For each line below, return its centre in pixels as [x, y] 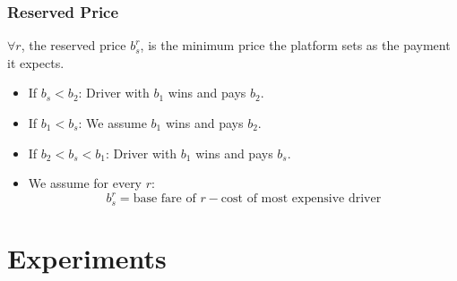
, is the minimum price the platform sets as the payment [295, 45]
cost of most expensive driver [301, 199]
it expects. [36, 62]
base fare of [164, 199]
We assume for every [85, 183]
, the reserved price [73, 45]
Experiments [87, 257]
